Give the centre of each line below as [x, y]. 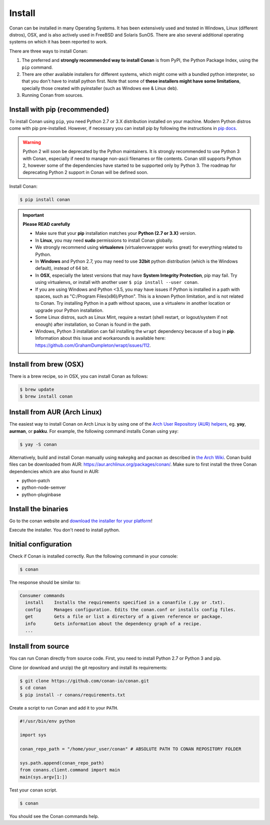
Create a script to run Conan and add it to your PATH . [64, 708]
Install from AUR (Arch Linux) [55, 412]
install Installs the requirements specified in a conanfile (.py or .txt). [125, 603]
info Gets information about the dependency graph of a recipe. [113, 624]
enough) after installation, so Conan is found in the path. [93, 324]
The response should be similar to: [45, 582]
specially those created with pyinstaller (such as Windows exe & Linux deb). [100, 88]
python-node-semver [44, 488]
